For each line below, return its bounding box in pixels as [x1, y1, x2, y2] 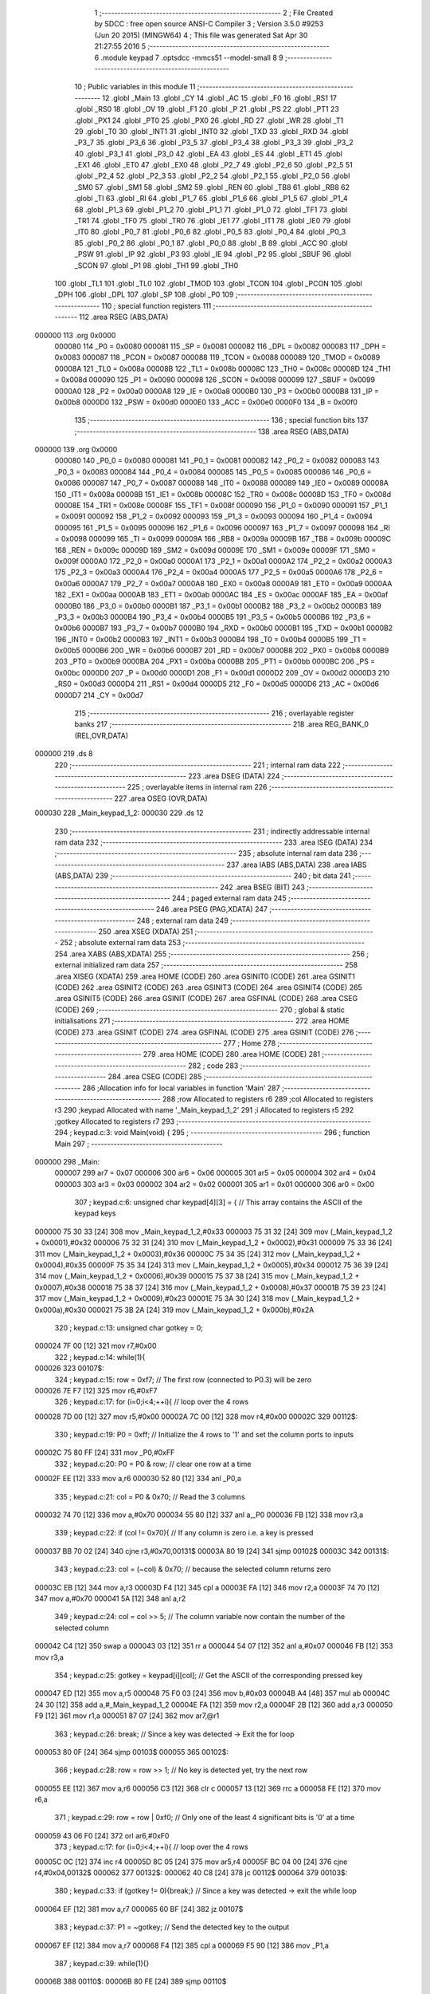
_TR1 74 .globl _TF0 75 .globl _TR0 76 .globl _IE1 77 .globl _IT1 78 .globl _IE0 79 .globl [74, 216, 351, 226]
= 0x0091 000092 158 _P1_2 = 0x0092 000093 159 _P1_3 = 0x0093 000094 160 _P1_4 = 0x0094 [54, 511, 373, 522]
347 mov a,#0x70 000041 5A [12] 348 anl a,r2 [34, 1594, 186, 1603]
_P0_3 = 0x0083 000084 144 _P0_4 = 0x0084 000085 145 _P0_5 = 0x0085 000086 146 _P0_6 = [54, 467, 372, 476]
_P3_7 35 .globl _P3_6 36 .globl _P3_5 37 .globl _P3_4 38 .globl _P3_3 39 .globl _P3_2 [74, 138, 354, 148]
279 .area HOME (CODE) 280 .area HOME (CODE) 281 [143, 1050, 321, 1059]
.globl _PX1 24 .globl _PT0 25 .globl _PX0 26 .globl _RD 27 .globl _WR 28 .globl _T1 [74, 116, 344, 125]
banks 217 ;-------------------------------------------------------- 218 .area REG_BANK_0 [74, 719, 369, 729]
